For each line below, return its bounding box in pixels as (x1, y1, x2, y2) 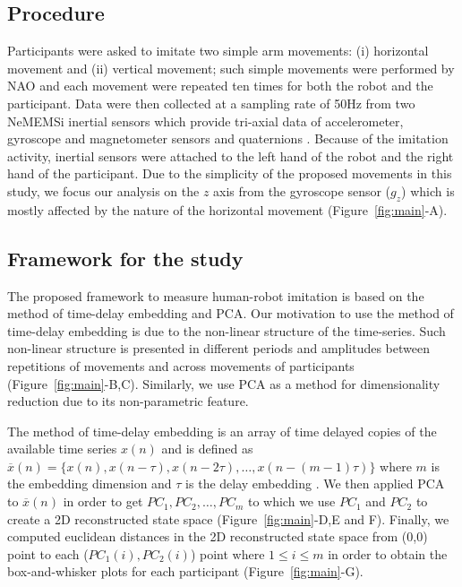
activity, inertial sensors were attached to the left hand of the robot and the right (7, 146, 454, 165)
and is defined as (161, 439, 253, 458)
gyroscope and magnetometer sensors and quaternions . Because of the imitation (7, 129, 449, 148)
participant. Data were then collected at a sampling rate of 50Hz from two (7, 93, 415, 112)
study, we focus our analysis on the (7, 181, 200, 200)
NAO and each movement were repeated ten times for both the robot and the (7, 76, 433, 95)
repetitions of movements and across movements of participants (7, 356, 355, 375)
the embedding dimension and (7, 474, 172, 493)
